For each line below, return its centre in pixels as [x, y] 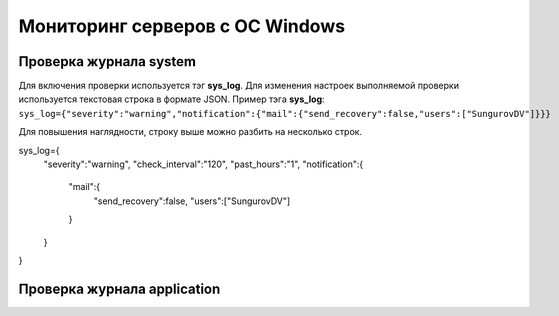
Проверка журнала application [119, 288]
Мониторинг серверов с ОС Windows [181, 26]
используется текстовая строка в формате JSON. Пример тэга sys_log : [171, 99]
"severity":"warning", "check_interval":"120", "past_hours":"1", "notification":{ [203, 164]
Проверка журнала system [107, 61]
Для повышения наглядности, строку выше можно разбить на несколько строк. [190, 132]
